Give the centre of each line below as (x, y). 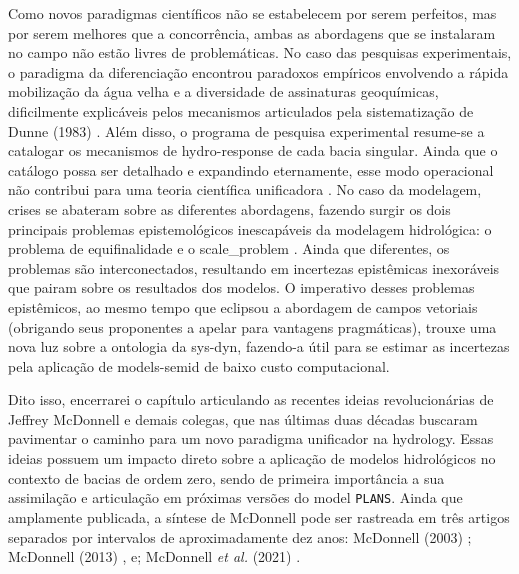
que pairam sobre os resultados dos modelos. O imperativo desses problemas (241, 287)
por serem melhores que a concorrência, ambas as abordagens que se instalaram (252, 32)
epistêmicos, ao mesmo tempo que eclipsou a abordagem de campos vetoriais (243, 306)
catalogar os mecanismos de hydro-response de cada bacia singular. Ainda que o (253, 150)
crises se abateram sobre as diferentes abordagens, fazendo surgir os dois (229, 208)
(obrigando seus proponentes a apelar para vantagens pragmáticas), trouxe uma (252, 326)
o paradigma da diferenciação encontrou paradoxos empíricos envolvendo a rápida (258, 71)
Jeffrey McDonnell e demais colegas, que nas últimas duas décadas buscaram (243, 418)
